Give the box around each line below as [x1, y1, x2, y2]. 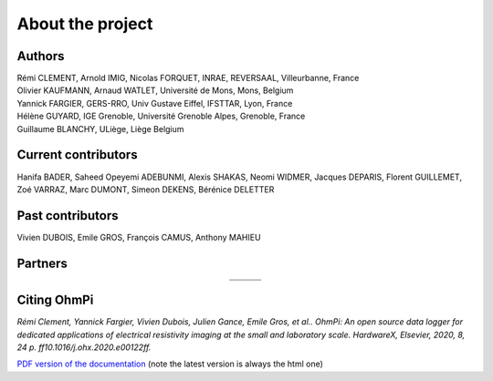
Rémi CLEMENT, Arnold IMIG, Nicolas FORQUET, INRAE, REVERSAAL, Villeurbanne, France [16, 73, 360, 84]
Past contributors [16, 208, 119, 223]
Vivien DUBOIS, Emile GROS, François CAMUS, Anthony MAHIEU [16, 232, 261, 242]
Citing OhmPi [16, 293, 94, 308]
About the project [16, 14, 153, 34]
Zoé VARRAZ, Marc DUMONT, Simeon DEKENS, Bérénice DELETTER [16, 183, 275, 195]
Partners [16, 255, 68, 271]
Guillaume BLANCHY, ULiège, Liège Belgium [16, 123, 184, 134]
